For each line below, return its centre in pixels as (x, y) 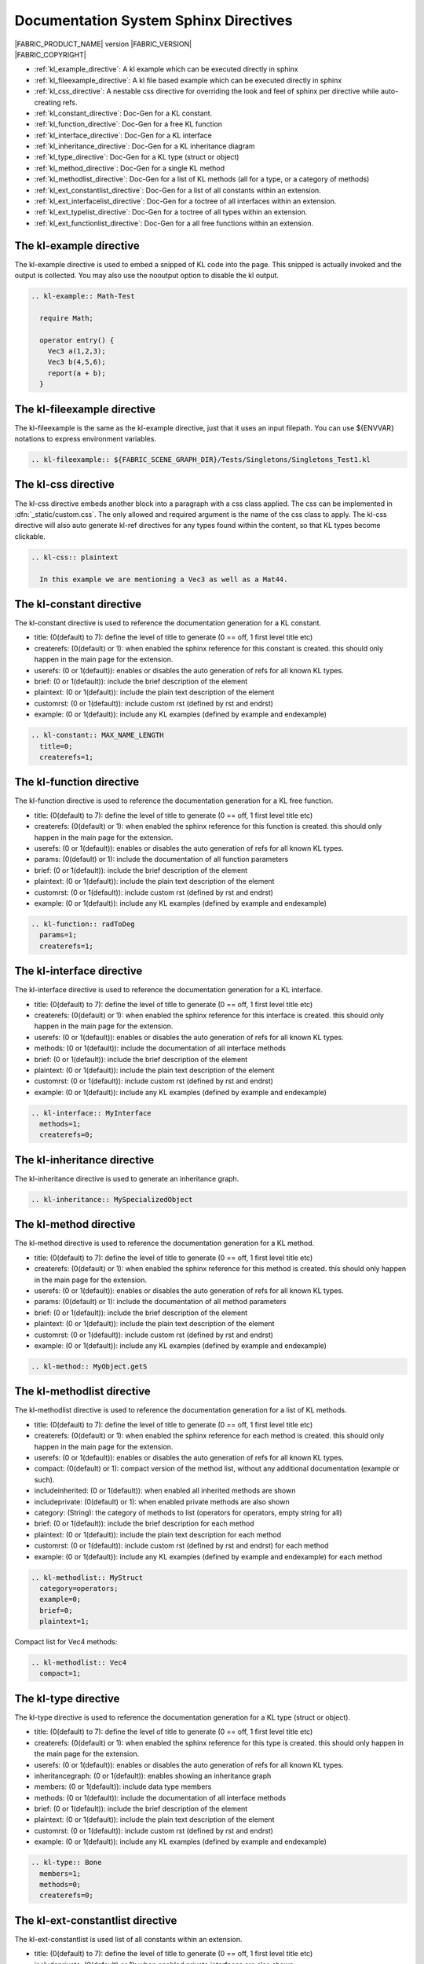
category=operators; (79, 1588)
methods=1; (60, 1124)
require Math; (67, 318)
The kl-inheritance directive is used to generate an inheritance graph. (127, 1178)
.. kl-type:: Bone (66, 1863)
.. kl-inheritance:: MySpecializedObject (112, 1199)
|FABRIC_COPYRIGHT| (50, 54)
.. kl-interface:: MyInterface (91, 1113)
